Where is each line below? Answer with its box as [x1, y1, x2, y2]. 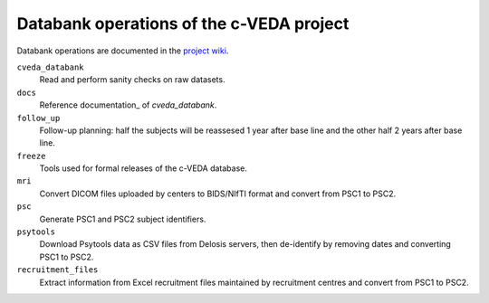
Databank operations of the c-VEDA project [16, 14, 350, 33]
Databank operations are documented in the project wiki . [16, 45, 229, 56]
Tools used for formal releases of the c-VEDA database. [39, 163, 248, 174]
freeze [16, 150, 46, 161]
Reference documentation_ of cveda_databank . [39, 99, 217, 110]
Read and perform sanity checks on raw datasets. [39, 74, 225, 85]
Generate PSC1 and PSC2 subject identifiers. [39, 213, 206, 224]
